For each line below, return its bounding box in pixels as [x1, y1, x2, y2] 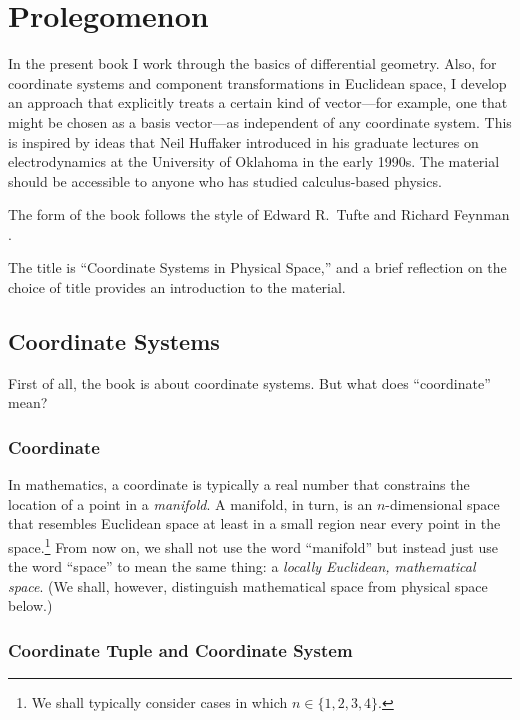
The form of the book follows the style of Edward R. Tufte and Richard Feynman [8, 204, 510, 225]
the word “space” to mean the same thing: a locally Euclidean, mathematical [8, 556, 476, 577]
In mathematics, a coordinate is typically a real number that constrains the [8, 474, 470, 495]
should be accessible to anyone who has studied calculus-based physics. [8, 170, 442, 191]
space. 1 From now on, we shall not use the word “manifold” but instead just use [8, 534, 498, 557]
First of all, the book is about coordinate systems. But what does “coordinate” [8, 372, 491, 393]
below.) [8, 595, 53, 616]
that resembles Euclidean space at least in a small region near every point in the [8, 513, 501, 534]
